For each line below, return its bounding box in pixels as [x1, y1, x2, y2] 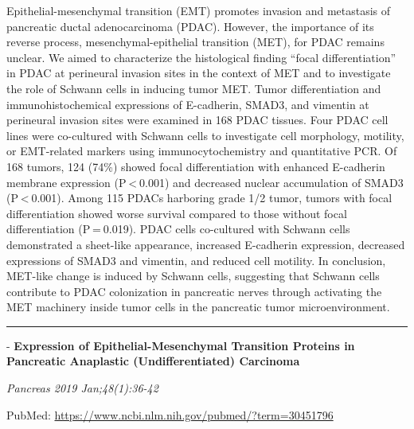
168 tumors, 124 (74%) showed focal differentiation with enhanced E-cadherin [6, 158, 385, 174]
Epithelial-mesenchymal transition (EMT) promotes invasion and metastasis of [6, 2, 391, 18]
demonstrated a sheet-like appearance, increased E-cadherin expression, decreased [6, 236, 405, 252]
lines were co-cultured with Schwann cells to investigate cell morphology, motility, [6, 127, 404, 143]
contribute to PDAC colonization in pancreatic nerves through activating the [6, 283, 382, 299]
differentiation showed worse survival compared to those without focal [6, 205, 347, 221]
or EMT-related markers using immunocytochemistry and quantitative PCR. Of [6, 142, 397, 159]
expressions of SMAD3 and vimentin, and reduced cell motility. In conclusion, [6, 252, 386, 268]
